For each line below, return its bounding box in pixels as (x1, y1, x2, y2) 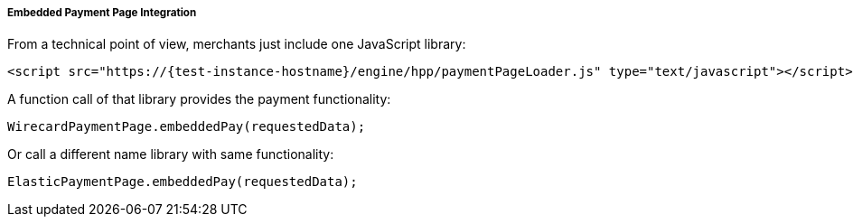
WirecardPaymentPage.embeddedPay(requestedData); (7, 119, 366, 135)
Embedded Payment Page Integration (7, 6, 197, 19)
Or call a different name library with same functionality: (7, 146, 334, 163)
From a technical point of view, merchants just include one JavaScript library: (7, 36, 466, 52)
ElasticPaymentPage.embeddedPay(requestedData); (7, 174, 358, 190)
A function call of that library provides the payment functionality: (7, 91, 391, 107)
